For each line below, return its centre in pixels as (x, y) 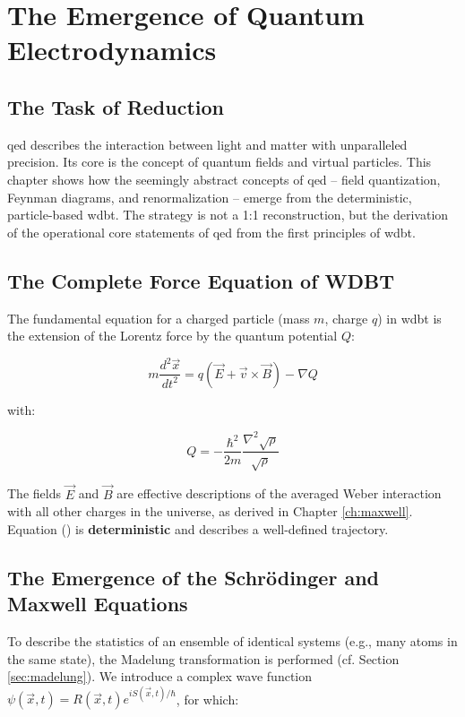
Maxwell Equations (98, 604)
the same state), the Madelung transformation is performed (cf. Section (203, 658)
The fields (34, 493)
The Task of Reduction (116, 106)
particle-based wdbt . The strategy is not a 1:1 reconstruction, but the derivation (228, 215)
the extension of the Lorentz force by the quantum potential (172, 336)
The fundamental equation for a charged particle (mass (159, 318)
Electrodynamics (112, 50)
